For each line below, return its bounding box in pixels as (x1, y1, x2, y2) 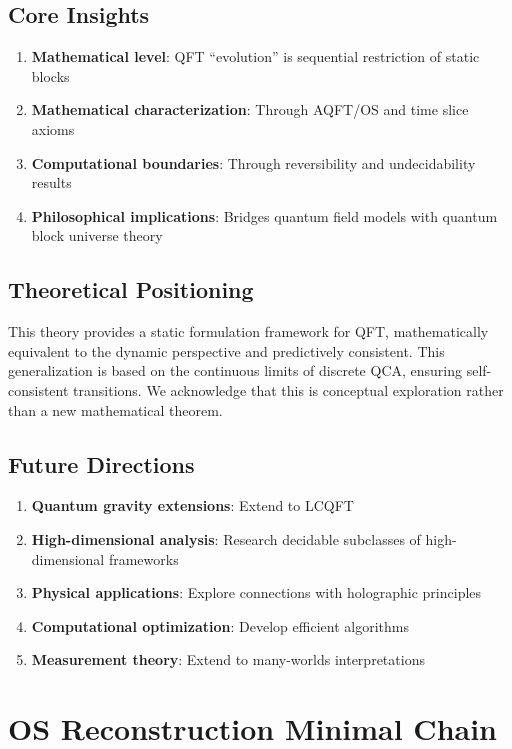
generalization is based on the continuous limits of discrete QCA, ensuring (8, 360, 463, 381)
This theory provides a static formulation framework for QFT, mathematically (8, 321, 489, 342)
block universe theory (31, 225, 163, 246)
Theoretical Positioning (8, 274, 254, 305)
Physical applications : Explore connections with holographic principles (31, 582, 482, 603)
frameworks (108, 548, 179, 569)
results (31, 172, 72, 193)
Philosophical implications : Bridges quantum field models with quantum (31, 205, 498, 226)
